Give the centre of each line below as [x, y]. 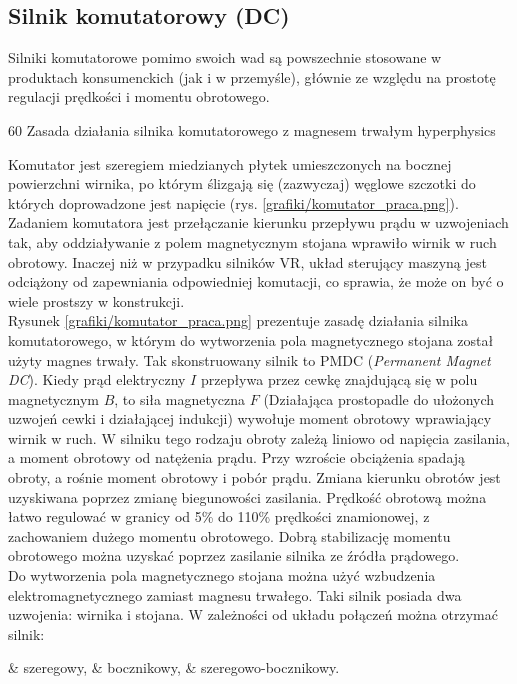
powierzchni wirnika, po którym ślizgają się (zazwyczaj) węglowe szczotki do [242, 183]
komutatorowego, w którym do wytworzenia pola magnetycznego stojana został [251, 339]
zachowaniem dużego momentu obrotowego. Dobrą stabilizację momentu [229, 535]
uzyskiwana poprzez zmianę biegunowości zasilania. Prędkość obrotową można [247, 496]
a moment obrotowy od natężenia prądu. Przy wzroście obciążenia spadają [237, 457]
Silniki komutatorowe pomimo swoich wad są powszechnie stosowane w [225, 57]
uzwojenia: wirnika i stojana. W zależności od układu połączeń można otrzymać [253, 614]
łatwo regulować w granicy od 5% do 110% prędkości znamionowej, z [219, 516]
